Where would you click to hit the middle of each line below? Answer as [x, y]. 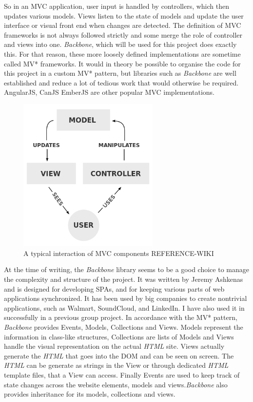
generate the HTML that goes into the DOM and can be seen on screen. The [119, 355]
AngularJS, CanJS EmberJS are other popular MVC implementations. [109, 92]
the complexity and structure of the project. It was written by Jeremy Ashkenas [124, 279]
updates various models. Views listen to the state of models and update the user [124, 15]
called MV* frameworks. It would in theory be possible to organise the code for [122, 63]
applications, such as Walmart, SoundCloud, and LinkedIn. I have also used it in [124, 307]
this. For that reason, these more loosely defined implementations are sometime [122, 53]
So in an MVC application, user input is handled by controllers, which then [117, 6]
